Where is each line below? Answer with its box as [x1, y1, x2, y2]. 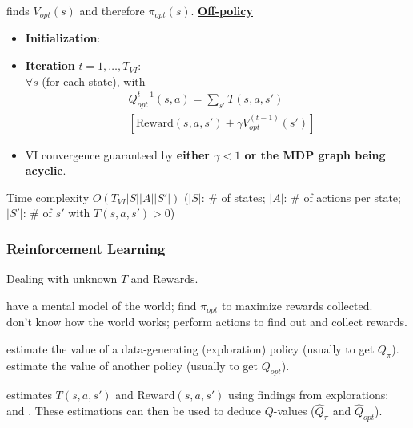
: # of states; [201, 188, 266, 205]
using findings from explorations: [227, 386, 389, 403]
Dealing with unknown [6, 270, 118, 287]
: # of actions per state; [283, 188, 401, 205]
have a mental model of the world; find [6, 297, 197, 313]
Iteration [25, 57, 75, 74]
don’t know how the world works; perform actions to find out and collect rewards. [6, 313, 407, 330]
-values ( [273, 402, 315, 419]
